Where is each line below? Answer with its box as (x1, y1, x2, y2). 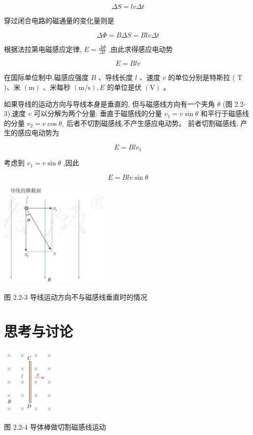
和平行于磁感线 (200, 108, 249, 119)
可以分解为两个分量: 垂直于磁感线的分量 (33, 108, 162, 119)
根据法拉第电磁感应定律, (4, 43, 82, 54)
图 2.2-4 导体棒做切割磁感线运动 (4, 421, 106, 432)
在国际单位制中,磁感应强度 (4, 72, 89, 82)
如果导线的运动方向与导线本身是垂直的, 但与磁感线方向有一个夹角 (4, 98, 215, 109)
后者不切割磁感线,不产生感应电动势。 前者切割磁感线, (66, 118, 238, 128)
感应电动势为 (17, 127, 59, 138)
